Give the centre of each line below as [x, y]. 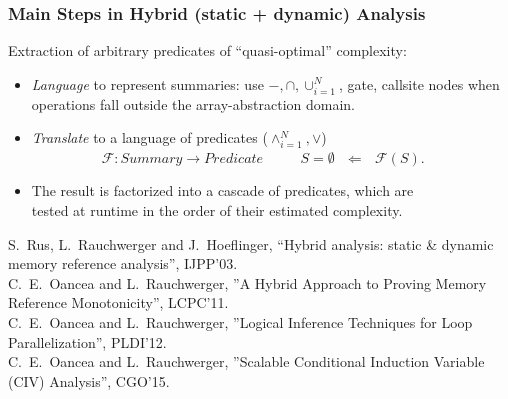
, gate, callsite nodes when [419, 83]
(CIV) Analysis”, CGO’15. [89, 380]
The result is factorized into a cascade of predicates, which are [222, 190]
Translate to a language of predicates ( [149, 137]
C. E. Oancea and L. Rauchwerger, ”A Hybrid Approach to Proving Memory [247, 282]
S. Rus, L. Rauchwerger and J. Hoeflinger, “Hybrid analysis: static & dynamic [251, 243]
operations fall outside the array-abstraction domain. [193, 103]
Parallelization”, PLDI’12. [87, 341]
